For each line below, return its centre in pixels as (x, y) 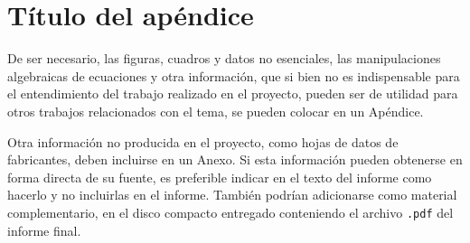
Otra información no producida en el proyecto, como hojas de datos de (203, 141)
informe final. (44, 230)
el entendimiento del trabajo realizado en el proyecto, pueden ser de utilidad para (233, 93)
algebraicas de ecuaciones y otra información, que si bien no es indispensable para (234, 75)
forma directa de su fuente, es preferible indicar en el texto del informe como (220, 177)
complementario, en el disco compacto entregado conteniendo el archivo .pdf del (230, 212)
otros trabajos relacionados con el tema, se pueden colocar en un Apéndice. (216, 111)
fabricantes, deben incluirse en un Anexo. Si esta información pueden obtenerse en (235, 159)
